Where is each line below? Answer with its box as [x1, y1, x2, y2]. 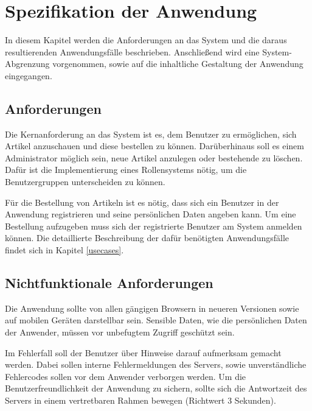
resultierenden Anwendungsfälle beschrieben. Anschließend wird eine [5, 45, 260, 58]
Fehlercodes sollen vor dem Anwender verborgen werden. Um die [5, 370, 246, 382]
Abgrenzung [5, 57, 50, 70]
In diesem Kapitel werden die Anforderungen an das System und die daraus [5, 33, 287, 46]
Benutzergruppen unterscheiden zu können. [5, 175, 165, 188]
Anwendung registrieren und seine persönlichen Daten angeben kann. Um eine [5, 208, 296, 220]
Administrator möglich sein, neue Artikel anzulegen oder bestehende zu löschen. [5, 151, 303, 164]
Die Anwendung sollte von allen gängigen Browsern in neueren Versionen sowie [5, 301, 299, 314]
